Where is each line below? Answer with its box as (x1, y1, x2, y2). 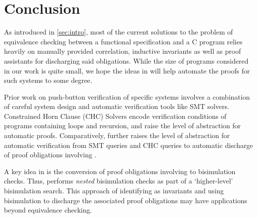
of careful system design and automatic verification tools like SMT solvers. (4, 101, 229, 111)
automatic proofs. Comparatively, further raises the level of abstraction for (4, 130, 230, 141)
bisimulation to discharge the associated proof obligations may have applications (4, 195, 248, 205)
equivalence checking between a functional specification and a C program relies (4, 36, 243, 46)
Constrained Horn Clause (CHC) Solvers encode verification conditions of (4, 110, 227, 121)
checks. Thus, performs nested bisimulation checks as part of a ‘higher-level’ (4, 176, 233, 186)
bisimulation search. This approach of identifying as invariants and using (4, 185, 224, 196)
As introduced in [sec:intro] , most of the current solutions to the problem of (4, 27, 233, 37)
